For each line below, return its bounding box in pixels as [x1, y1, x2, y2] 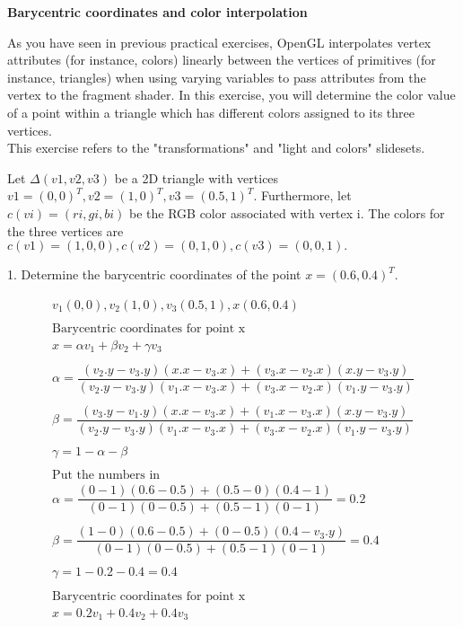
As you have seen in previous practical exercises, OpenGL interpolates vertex [7, 32, 432, 51]
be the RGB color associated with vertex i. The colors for [128, 203, 445, 222]
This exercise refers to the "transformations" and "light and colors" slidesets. [7, 138, 425, 157]
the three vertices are [7, 221, 124, 240]
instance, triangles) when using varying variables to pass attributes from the [7, 67, 426, 86]
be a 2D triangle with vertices [114, 168, 279, 187]
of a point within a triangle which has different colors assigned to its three [7, 102, 415, 121]
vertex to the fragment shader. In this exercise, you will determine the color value [7, 85, 456, 104]
